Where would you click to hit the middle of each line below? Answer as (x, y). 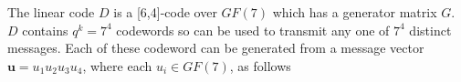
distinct (430, 30)
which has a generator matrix (355, 12)
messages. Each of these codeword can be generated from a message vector (216, 48)
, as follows (260, 65)
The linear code (51, 12)
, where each (117, 65)
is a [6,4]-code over (165, 12)
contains (45, 30)
